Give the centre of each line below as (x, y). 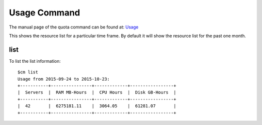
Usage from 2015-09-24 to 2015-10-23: (64, 79)
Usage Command (44, 13)
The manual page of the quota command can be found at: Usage (74, 27)
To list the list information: (35, 61)
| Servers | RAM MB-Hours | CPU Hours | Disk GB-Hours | (97, 92)
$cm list (28, 72)
